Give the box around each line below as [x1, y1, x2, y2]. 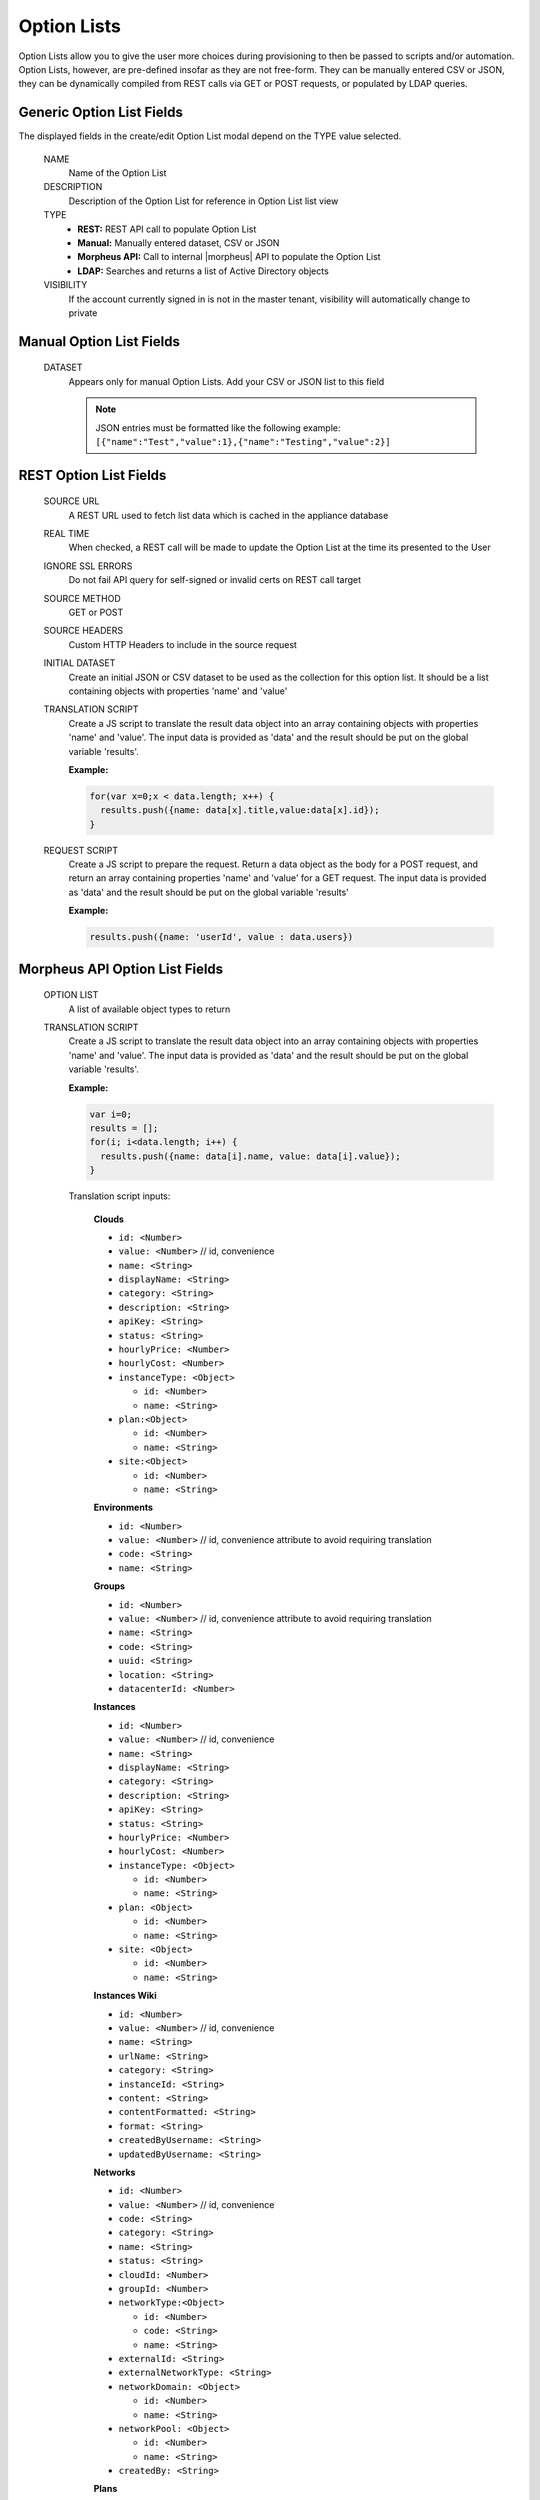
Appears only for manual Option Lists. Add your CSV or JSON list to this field [68, 375, 385, 387]
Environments [93, 1501, 154, 1514]
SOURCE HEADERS [43, 625, 124, 637]
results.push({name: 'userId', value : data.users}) [89, 931, 354, 943]
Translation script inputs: [68, 1190, 171, 1202]
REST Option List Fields [18, 466, 167, 484]
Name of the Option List [68, 167, 167, 179]
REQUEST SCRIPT [43, 844, 119, 856]
